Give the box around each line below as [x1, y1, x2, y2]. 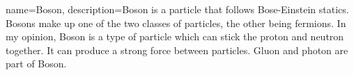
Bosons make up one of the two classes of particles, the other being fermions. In [6, 15, 346, 30]
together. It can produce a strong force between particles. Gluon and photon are [6, 42, 348, 57]
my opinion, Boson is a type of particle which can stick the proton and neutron [6, 29, 344, 44]
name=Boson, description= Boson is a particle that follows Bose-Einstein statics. [6, 2, 349, 16]
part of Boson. [6, 56, 67, 71]
